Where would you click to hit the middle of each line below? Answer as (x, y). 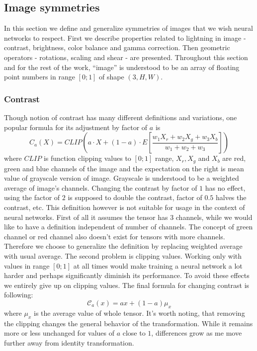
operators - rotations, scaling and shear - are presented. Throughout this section (126, 57)
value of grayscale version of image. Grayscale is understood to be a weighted (122, 178)
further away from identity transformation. (69, 342)
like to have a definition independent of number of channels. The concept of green (128, 227)
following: (19, 295)
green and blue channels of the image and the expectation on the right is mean (124, 168)
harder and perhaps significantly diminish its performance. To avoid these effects (127, 275)
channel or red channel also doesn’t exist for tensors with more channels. (115, 236)
